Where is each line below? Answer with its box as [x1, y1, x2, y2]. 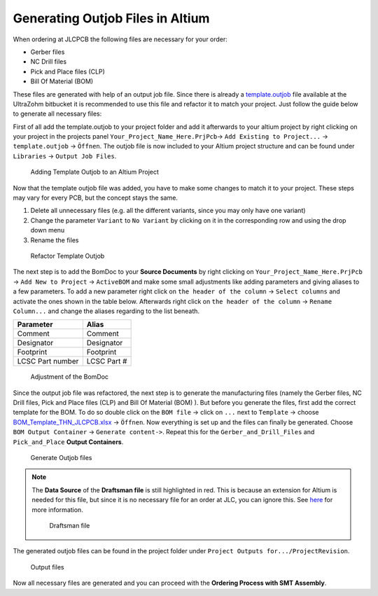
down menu [30, 226, 65, 235]
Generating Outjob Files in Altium [13, 11, 210, 26]
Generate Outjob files [30, 454, 92, 462]
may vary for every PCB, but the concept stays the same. [13, 193, 178, 202]
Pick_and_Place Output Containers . [13, 438, 124, 446]
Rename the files [30, 235, 79, 244]
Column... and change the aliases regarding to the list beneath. [13, 307, 199, 315]
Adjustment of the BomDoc [30, 373, 108, 381]
